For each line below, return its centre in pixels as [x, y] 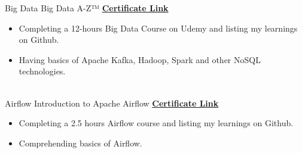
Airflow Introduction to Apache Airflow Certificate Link [112, 103]
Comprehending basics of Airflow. [80, 143]
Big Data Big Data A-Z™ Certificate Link [87, 8]
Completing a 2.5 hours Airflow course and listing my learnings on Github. [156, 123]
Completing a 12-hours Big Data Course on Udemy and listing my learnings [158, 28]
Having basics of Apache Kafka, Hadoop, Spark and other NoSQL [140, 59]
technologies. [42, 71]
